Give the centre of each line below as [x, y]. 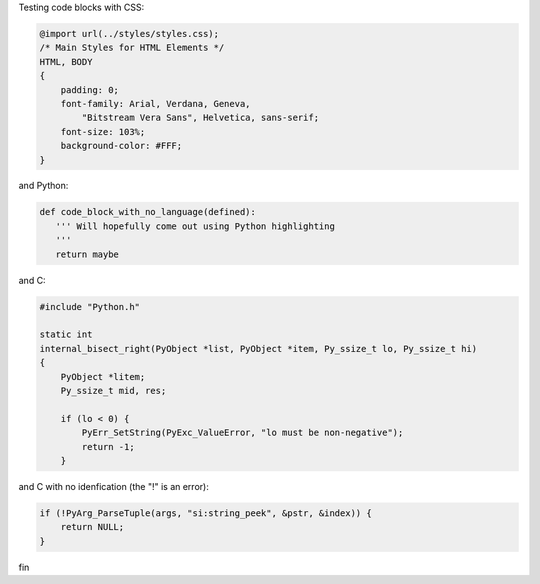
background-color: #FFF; [121, 146]
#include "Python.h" [89, 306]
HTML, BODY [66, 61]
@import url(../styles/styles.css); [129, 33]
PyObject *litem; [103, 376]
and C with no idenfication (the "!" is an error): [113, 486]
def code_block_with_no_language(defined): [148, 212]
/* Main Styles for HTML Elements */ [132, 48]
